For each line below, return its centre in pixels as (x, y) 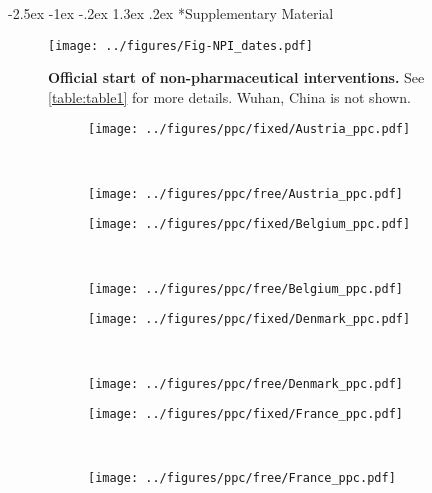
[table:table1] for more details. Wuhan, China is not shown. (229, 96)
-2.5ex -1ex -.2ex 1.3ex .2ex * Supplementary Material (171, 13)
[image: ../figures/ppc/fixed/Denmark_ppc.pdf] (249, 319)
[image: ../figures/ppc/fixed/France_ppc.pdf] (245, 414)
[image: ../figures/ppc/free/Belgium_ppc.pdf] (245, 288)
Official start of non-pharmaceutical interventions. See (236, 77)
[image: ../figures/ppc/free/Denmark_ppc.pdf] (245, 383)
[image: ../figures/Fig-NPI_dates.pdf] (180, 45)
